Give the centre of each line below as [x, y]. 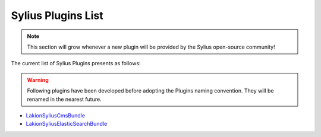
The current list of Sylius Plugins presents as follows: [76, 63]
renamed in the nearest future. [64, 99]
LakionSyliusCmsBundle [56, 115]
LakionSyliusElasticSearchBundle [67, 124]
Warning [38, 79]
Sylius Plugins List [57, 15]
